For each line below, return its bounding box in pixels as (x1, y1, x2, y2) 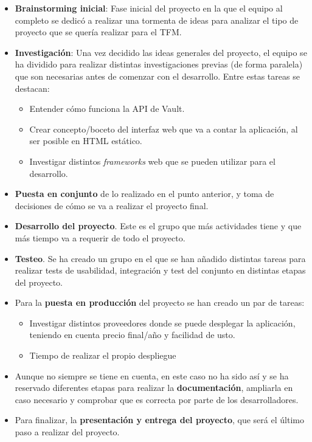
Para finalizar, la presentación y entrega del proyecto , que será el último (15, 413, 304, 426)
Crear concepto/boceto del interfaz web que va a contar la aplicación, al (29, 122, 298, 135)
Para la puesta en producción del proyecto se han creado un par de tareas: (15, 296, 305, 309)
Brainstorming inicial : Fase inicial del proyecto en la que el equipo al (15, 2, 283, 14)
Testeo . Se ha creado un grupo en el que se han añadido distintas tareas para (15, 252, 306, 264)
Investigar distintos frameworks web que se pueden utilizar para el (29, 154, 276, 167)
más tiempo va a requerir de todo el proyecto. (15, 231, 185, 244)
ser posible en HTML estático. (29, 134, 142, 147)
